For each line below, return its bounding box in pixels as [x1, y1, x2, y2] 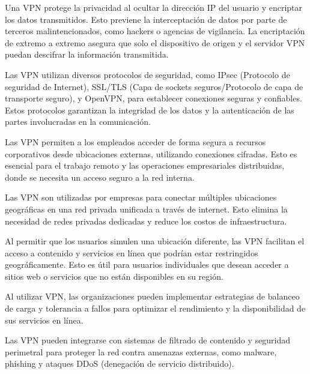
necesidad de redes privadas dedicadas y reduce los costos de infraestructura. [5, 214, 287, 227]
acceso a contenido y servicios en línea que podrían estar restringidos [5, 246, 258, 259]
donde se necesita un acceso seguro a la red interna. [5, 170, 195, 183]
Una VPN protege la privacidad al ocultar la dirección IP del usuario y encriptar [5, 1, 303, 13]
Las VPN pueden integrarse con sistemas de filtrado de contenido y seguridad [5, 334, 291, 346]
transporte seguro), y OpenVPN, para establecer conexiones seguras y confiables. [5, 92, 302, 104]
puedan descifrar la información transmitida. [5, 48, 169, 61]
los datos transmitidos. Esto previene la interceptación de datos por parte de [5, 13, 287, 25]
